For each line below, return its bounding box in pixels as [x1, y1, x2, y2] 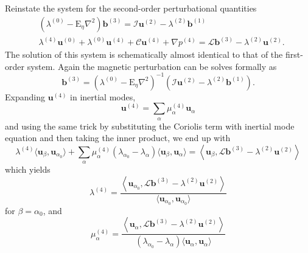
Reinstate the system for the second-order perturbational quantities [5, 2, 257, 14]
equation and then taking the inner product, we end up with [5, 131, 231, 144]
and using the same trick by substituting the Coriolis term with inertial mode [5, 119, 295, 132]
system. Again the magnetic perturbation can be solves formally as [27, 60, 277, 72]
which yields [5, 163, 51, 176]
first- [285, 48, 303, 61]
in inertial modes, [70, 90, 136, 103]
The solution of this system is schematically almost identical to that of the [5, 48, 283, 61]
